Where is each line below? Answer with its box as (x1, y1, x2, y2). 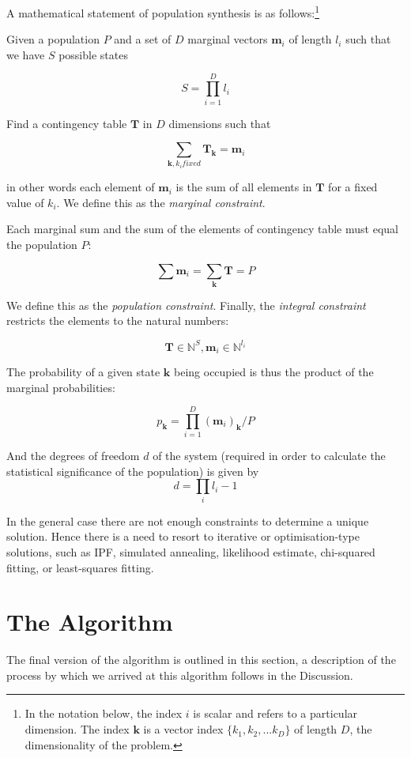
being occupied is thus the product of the (174, 363, 374, 379)
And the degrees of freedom (6, 447, 140, 464)
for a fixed (328, 179, 378, 195)
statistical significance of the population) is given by (6, 462, 259, 479)
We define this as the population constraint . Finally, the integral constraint (6, 296, 366, 313)
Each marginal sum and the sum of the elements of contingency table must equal (6, 221, 398, 237)
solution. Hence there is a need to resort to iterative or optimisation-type (6, 528, 360, 545)
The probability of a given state (6, 363, 160, 379)
